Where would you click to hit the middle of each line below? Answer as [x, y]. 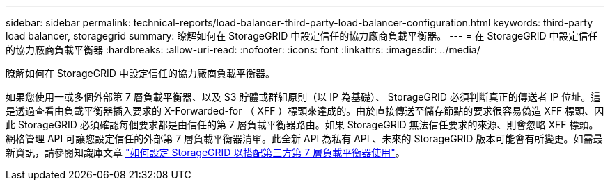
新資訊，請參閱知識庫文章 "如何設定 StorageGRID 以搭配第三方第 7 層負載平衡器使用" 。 [205, 152]
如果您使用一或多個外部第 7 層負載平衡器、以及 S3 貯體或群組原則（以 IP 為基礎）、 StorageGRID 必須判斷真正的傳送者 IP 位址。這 [303, 97]
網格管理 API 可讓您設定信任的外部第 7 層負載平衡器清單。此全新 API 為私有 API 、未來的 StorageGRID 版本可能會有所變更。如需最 [304, 138]
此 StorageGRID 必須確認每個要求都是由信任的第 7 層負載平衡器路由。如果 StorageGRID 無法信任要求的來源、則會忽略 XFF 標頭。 [302, 125]
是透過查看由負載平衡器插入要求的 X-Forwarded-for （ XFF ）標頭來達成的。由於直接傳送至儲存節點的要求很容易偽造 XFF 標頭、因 [305, 111]
